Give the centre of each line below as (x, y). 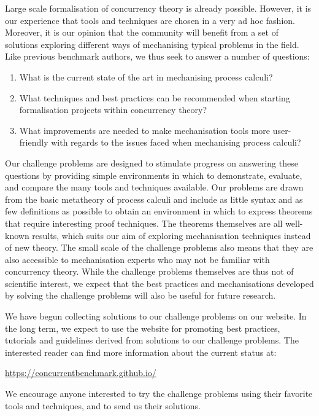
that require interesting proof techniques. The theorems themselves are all (144, 223)
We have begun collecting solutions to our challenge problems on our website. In (156, 316)
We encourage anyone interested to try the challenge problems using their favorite (159, 394)
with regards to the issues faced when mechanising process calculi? (176, 142)
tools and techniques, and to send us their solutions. (103, 405)
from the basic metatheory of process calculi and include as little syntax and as (154, 199)
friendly (34, 142)
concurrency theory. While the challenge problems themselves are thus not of (149, 271)
